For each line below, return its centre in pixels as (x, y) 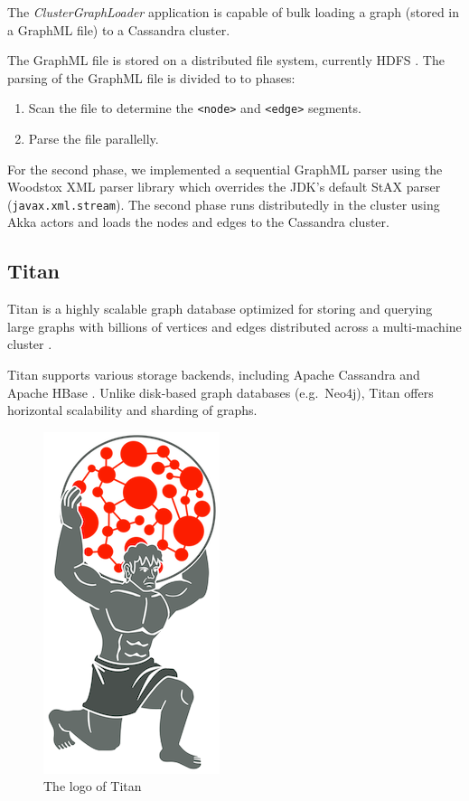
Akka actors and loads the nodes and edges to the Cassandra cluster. (198, 222)
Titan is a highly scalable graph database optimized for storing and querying (220, 309)
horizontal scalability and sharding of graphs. (132, 410)
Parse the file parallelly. (94, 139)
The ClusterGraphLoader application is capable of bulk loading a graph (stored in (234, 12)
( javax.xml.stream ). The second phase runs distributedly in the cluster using (224, 204)
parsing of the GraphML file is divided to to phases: (151, 77)
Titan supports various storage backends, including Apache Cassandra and (214, 375)
